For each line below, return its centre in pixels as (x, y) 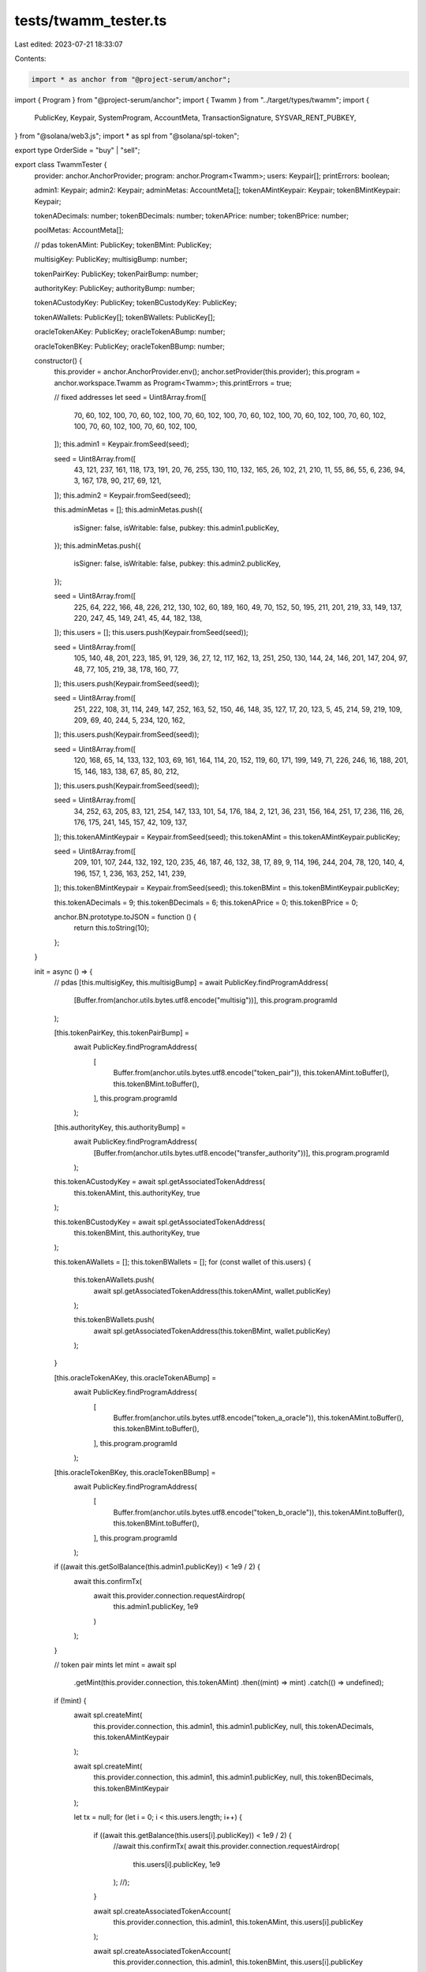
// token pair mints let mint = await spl (115, 1665)
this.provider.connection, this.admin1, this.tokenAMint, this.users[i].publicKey (238, 1922)
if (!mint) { (70, 1701)
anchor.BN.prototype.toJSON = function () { (125, 917)
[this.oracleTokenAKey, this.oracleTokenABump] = (135, 1377)
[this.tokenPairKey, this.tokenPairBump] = (121, 1033)
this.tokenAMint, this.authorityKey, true (137, 1193)
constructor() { (58, 360)
